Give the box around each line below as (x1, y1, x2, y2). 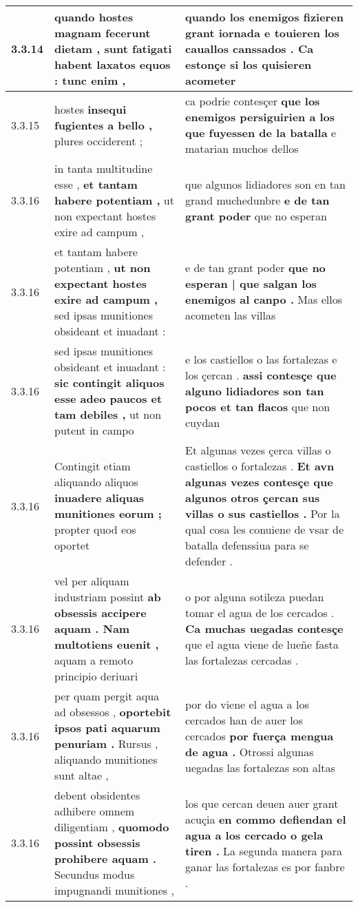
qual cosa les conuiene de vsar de (185, 521, 344, 537)
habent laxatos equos (54, 56, 171, 72)
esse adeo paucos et (54, 390, 162, 406)
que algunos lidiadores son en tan (185, 176, 346, 192)
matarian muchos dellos (185, 140, 299, 156)
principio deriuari (54, 668, 138, 684)
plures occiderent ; (54, 132, 143, 149)
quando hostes (54, 9, 134, 25)
